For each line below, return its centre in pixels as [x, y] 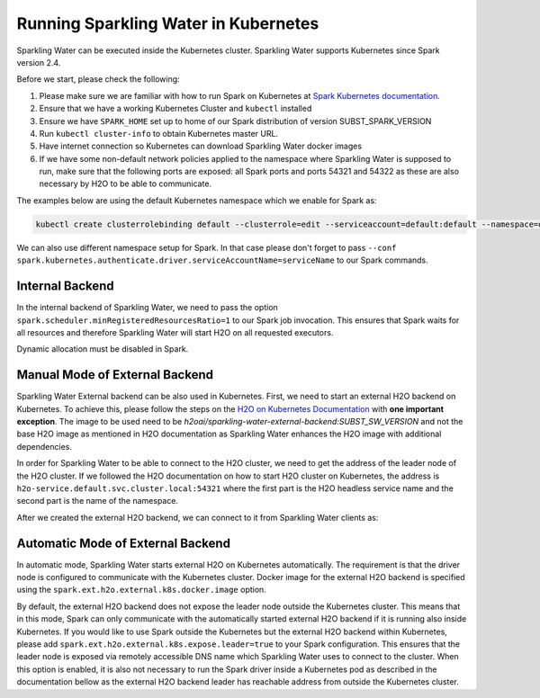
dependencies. [44, 446]
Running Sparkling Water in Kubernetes [168, 23]
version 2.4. [39, 62]
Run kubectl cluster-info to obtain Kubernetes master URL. [159, 133]
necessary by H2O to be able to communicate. [125, 183]
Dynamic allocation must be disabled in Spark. [103, 349]
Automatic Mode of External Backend [124, 543]
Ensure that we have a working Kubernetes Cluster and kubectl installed [175, 109]
